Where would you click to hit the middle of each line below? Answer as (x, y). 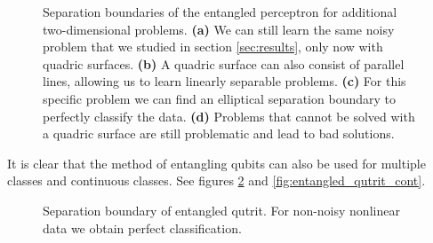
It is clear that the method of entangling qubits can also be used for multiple (216, 163)
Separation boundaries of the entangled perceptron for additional (220, 12)
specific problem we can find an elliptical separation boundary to (219, 98)
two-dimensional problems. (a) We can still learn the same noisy (219, 29)
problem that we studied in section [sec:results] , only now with (213, 47)
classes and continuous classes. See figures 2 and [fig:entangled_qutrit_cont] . (216, 180)
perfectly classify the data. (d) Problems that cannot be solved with (229, 116)
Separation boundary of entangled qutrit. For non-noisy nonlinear (221, 210)
